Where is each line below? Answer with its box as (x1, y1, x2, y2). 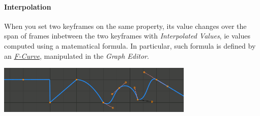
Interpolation (4, 1, 51, 12)
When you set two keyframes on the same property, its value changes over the (4, 20, 247, 31)
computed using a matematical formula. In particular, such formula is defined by (4, 40, 256, 51)
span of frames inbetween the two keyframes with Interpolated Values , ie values (4, 30, 250, 41)
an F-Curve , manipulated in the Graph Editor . (4, 50, 149, 61)
